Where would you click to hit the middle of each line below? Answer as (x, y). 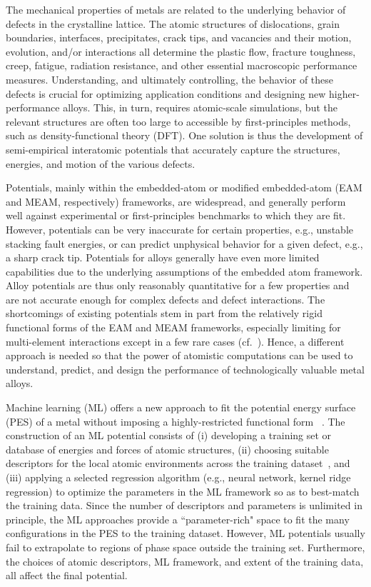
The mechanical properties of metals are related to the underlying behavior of (176, 9)
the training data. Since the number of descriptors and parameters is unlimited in (184, 505)
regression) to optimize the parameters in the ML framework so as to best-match (183, 491)
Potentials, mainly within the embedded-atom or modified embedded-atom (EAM (184, 187)
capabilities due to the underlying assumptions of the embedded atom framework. (184, 271)
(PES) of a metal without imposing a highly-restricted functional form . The (176, 421)
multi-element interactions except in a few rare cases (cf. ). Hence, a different (175, 341)
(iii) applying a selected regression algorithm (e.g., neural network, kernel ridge (178, 477)
